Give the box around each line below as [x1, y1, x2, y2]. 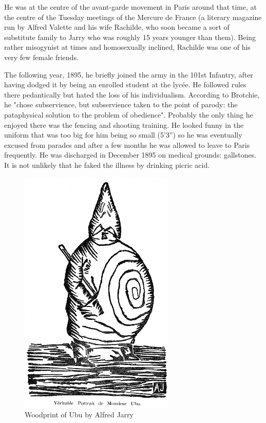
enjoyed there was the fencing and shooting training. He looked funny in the [4, 119, 244, 130]
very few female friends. [4, 51, 79, 62]
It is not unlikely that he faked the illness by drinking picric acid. [4, 159, 210, 170]
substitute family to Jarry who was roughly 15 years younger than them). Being [4, 31, 256, 42]
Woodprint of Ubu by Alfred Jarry [25, 409, 134, 420]
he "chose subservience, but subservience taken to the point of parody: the [4, 99, 238, 110]
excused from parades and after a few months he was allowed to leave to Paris [4, 139, 250, 150]
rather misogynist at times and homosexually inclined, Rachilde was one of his [4, 42, 251, 52]
